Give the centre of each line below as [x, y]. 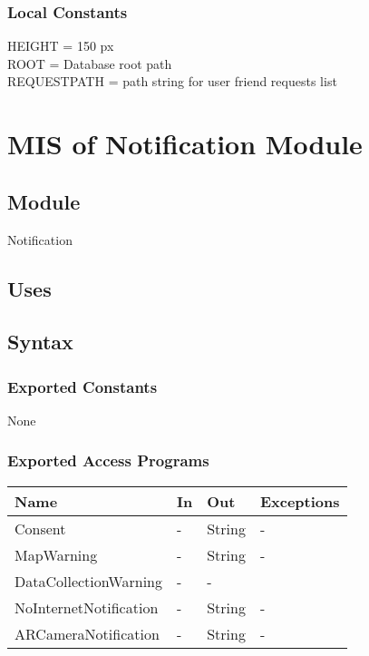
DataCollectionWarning [88, 581]
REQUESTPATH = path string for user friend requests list [172, 81]
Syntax [40, 342]
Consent [40, 528]
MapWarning [56, 554]
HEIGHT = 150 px [61, 46]
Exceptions [300, 501]
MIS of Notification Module [185, 144]
